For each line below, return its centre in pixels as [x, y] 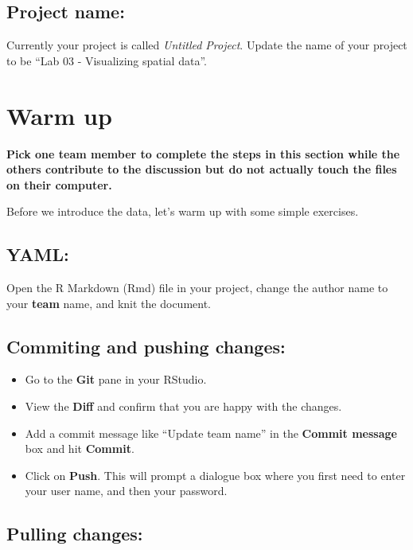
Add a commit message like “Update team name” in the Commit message [211, 433]
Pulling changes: [75, 534]
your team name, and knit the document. [109, 303]
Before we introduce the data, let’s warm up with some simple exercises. [183, 211]
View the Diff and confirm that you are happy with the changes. [183, 406]
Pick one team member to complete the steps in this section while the [203, 153]
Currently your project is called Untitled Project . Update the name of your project [207, 45]
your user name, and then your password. [126, 491]
